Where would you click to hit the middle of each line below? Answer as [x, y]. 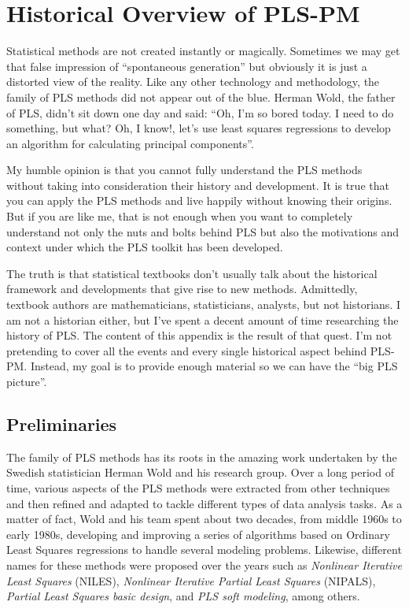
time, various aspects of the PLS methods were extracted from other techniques [198, 487]
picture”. [27, 381]
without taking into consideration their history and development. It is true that [198, 185]
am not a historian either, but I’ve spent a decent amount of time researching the [203, 319]
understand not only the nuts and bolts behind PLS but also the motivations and [203, 231]
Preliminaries [62, 423]
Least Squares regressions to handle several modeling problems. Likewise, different [204, 550]
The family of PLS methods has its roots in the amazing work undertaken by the [202, 457]
